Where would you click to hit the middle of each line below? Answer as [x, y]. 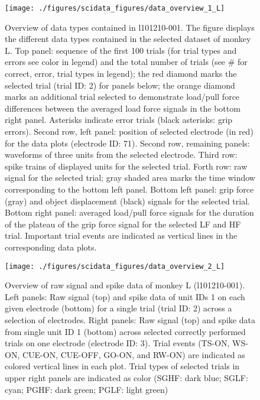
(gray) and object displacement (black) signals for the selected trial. [127, 201]
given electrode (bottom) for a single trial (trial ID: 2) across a [118, 308]
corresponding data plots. [51, 247]
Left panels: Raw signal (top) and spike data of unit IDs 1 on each [125, 296]
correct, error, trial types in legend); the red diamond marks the [121, 74]
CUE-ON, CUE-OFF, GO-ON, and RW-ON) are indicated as [134, 354]
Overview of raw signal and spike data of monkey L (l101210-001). [125, 285]
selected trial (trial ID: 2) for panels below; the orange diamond [120, 85]
